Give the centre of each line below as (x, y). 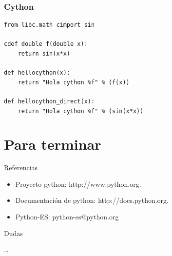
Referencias (21, 167)
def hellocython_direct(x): (49, 101)
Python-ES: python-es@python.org (67, 217)
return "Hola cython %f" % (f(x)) (74, 82)
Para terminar (53, 144)
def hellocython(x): (37, 73)
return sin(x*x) (44, 54)
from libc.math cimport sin (49, 25)
